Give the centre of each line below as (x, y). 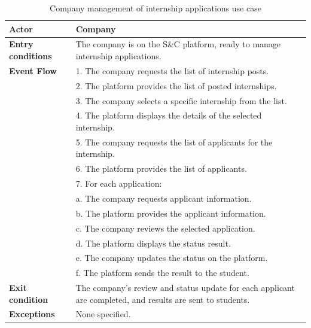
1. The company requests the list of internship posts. (172, 70)
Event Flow (33, 70)
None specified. (103, 314)
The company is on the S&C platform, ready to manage (178, 44)
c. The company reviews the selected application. (165, 228)
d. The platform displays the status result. (153, 243)
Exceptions (32, 314)
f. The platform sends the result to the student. (162, 273)
